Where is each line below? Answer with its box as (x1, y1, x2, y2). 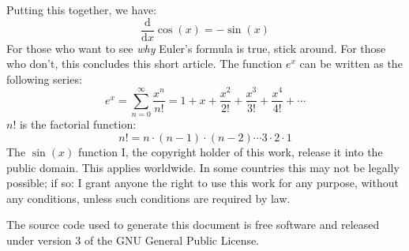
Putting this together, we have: (6, 2, 157, 17)
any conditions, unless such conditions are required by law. (6, 189, 291, 206)
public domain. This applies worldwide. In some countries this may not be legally (6, 159, 400, 175)
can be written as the (299, 55, 403, 72)
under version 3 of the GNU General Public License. (6, 231, 260, 248)
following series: (6, 70, 82, 87)
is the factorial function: (19, 116, 137, 133)
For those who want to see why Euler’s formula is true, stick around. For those (6, 39, 386, 56)
